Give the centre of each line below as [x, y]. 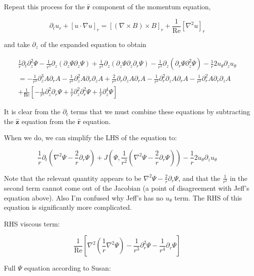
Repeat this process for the [44, 6]
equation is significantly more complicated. [68, 207]
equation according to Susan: [68, 268]
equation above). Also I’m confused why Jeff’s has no [84, 197]
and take [17, 44]
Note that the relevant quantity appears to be [73, 178]
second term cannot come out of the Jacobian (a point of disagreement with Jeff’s [127, 188]
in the [239, 178]
